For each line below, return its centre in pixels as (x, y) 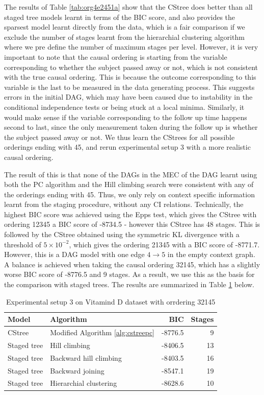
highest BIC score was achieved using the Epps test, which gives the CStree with (130, 214)
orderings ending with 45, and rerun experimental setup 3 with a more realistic (127, 147)
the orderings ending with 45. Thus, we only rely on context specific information (129, 194)
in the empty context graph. (211, 254)
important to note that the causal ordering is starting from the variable (116, 56)
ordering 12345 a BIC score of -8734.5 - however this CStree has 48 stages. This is (132, 224)
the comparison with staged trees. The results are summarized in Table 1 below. (129, 284)
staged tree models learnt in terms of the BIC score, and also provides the (120, 17)
